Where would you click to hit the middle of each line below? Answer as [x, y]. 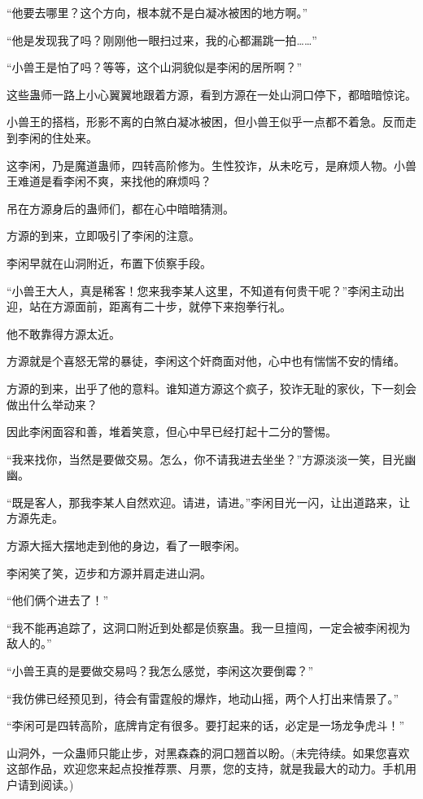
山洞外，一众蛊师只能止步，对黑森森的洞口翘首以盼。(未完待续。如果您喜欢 [208, 752]
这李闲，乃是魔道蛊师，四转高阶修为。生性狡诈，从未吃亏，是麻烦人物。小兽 [211, 165]
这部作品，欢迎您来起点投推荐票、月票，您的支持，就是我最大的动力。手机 [206, 768]
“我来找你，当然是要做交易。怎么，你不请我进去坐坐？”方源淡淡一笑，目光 [206, 458]
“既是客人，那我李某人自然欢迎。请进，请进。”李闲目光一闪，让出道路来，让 [209, 502]
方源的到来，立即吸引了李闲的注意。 [103, 236]
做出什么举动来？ [52, 404]
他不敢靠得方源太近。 [63, 333]
